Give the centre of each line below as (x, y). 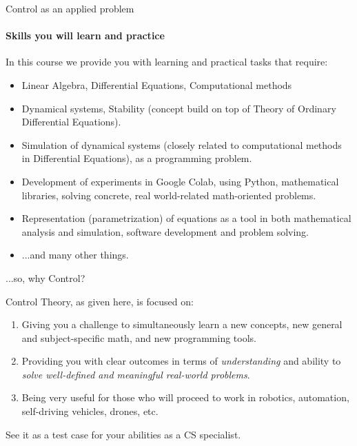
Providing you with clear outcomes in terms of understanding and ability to (181, 361)
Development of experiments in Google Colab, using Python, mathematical (180, 181)
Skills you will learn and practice (85, 36)
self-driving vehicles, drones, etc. (90, 411)
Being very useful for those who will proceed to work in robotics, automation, (185, 397)
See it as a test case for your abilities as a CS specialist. (123, 434)
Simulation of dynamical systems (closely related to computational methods (182, 144)
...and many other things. (75, 255)
